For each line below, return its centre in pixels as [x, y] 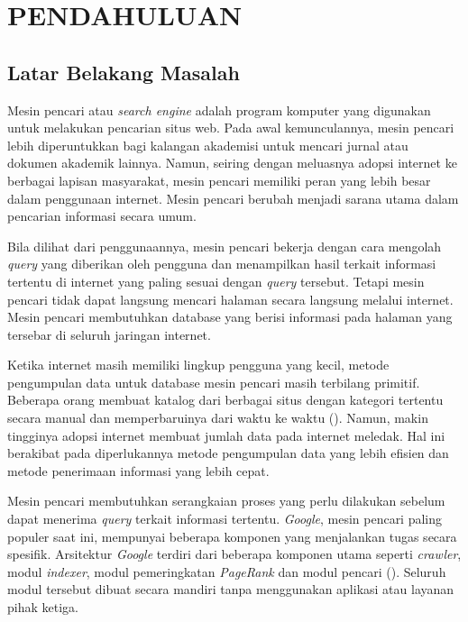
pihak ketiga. [43, 607]
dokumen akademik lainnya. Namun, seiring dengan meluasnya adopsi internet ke [232, 163]
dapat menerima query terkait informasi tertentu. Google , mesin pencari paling [225, 519]
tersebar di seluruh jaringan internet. [109, 334]
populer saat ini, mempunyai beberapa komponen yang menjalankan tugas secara [232, 536]
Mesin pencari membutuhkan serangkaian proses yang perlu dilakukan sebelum [226, 501]
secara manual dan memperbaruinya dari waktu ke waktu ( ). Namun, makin [218, 418]
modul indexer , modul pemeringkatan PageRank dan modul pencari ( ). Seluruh [227, 571]
